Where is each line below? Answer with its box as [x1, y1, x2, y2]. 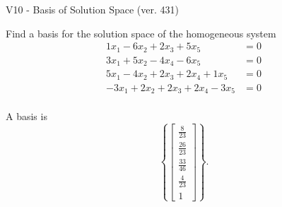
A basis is [6, 109, 47, 124]
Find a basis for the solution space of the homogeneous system [6, 25, 276, 40]
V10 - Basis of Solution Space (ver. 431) [6, 2, 179, 16]
